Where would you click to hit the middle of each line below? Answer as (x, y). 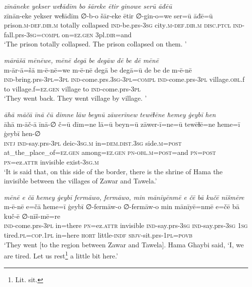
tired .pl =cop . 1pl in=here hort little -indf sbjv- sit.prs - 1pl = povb (98, 235)
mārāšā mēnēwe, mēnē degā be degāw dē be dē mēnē (81, 60)
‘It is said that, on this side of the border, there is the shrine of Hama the (113, 171)
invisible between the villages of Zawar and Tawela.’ (80, 181)
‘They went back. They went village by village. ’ (75, 98)
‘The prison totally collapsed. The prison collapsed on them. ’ (95, 44)
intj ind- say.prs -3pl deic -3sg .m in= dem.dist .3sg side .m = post (93, 143)
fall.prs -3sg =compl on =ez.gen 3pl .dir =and (68, 34)
